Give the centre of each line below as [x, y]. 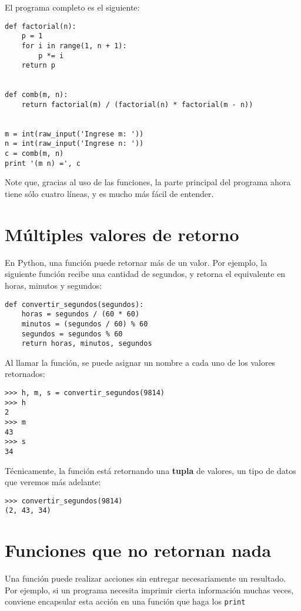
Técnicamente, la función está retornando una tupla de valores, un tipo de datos [150, 470]
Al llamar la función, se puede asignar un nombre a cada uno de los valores [140, 362]
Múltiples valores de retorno [122, 234]
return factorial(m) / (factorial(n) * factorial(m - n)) [137, 104]
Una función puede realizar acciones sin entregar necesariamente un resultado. [146, 578]
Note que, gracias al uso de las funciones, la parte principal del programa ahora [148, 182]
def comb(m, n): [36, 95]
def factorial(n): [41, 26]
